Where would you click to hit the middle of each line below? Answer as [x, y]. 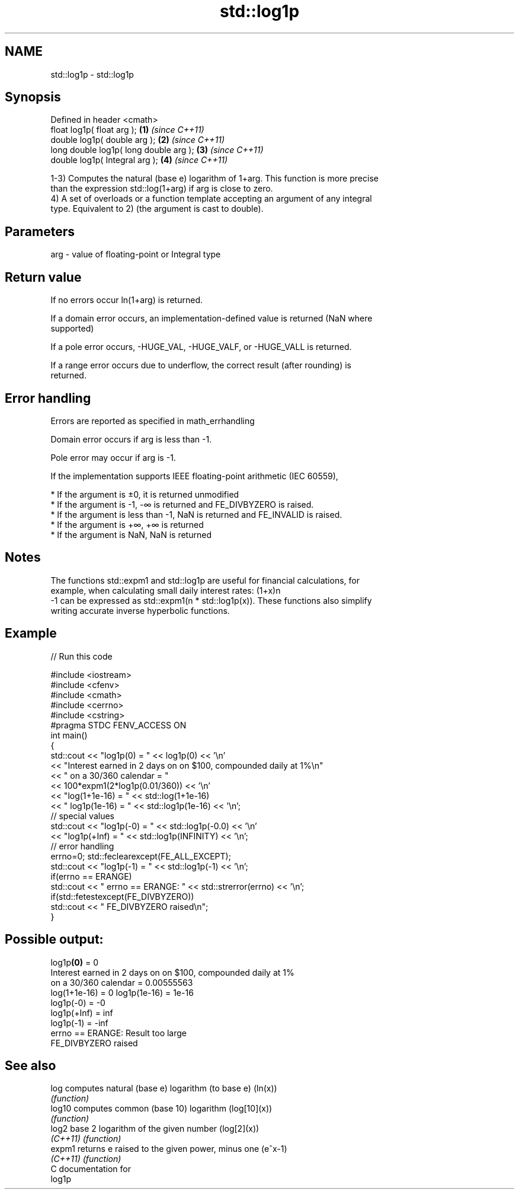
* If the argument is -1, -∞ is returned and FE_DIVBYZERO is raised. [182, 504]
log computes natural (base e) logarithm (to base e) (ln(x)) [164, 1088]
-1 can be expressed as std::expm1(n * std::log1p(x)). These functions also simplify [211, 600]
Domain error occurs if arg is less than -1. [131, 439]
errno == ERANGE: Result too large [119, 1033]
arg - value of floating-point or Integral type [136, 254]
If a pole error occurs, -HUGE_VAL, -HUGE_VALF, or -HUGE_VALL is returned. [201, 347]
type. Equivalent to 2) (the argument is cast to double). [157, 209]
